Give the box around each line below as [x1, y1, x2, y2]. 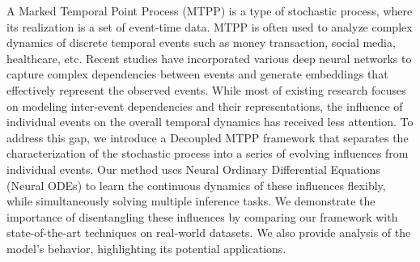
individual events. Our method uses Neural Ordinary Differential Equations [6, 160, 380, 177]
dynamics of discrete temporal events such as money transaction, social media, [6, 34, 396, 51]
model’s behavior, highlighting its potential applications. [6, 239, 286, 256]
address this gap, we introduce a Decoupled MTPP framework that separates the [6, 129, 409, 146]
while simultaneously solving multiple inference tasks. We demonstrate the [6, 192, 375, 209]
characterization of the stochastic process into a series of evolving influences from [6, 145, 409, 162]
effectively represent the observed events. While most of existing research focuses [6, 81, 406, 98]
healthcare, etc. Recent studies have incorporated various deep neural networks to [6, 49, 412, 66]
